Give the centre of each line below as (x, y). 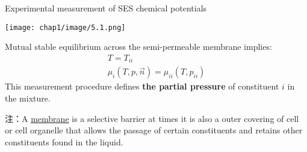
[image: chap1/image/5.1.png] (65, 27)
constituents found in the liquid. (64, 141)
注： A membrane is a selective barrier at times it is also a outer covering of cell (152, 118)
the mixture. (28, 98)
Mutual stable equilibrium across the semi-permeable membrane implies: (138, 47)
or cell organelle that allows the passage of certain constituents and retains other (154, 130)
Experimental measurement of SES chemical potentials (106, 8)
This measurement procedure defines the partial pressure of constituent (142, 86)
